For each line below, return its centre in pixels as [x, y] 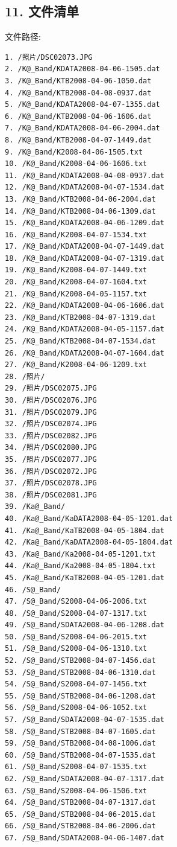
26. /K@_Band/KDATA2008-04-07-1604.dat [85, 353]
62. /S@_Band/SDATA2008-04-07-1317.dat [85, 779]
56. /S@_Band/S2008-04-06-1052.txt [76, 708]
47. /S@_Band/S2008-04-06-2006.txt [76, 602]
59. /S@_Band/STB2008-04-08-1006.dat [80, 743]
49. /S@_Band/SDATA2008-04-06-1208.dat [85, 625]
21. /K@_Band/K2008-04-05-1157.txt [76, 294]
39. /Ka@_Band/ [35, 507]
